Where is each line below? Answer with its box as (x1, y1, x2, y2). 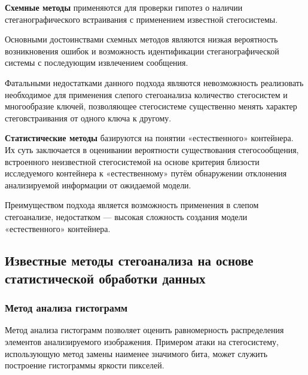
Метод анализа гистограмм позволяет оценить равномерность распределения (5, 324, 284, 336)
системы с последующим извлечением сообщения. (5, 56, 188, 69)
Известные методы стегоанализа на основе (5, 251, 254, 270)
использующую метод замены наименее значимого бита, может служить (5, 347, 268, 359)
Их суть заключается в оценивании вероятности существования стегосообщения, (5, 143, 299, 156)
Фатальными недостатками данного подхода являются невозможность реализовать (5, 76, 304, 89)
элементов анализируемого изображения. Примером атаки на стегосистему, (5, 336, 279, 348)
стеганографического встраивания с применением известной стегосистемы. (5, 13, 278, 25)
